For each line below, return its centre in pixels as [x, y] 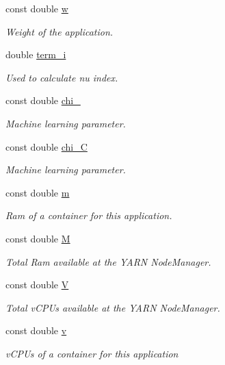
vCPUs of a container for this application [92, 353]
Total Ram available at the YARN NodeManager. [108, 261]
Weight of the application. [59, 31]
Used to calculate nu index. [62, 77]
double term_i [36, 54]
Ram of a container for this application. [89, 215]
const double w [37, 8]
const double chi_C [47, 146]
